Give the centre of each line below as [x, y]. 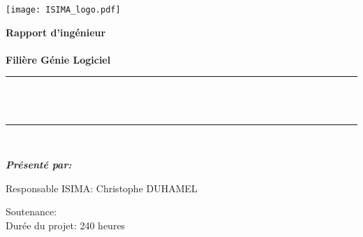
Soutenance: [31, 211]
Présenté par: [39, 165]
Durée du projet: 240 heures [66, 225]
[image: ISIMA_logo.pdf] [63, 10]
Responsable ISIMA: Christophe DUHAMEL [102, 188]
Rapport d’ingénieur [56, 32]
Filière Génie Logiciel [58, 59]
